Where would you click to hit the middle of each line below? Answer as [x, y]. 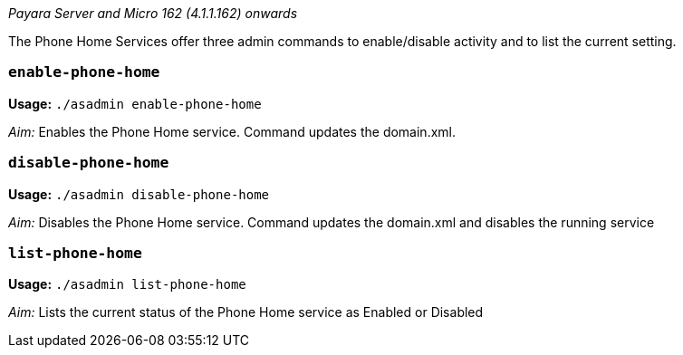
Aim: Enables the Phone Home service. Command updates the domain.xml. [232, 131]
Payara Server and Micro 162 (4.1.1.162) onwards [153, 13]
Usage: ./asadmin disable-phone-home [139, 194]
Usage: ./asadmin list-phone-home [127, 284]
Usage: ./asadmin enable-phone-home [135, 103]
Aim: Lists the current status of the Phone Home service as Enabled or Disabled [246, 312]
